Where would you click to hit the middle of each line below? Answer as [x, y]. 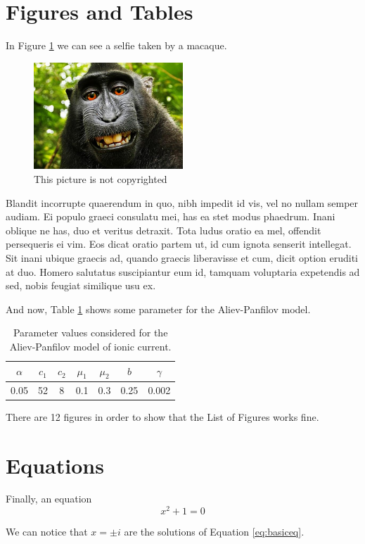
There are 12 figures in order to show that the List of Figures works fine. [162, 416]
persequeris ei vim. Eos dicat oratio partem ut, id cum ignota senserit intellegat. [179, 244]
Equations [55, 465]
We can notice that [47, 532]
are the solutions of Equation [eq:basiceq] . [214, 532]
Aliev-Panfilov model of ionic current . [90, 346]
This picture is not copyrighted [101, 179]
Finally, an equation [49, 499]
